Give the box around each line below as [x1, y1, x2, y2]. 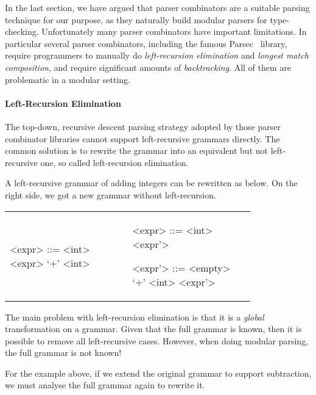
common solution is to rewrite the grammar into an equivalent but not [5, 144, 268, 157]
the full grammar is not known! [5, 346, 122, 359]
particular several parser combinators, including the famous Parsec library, [5, 37, 287, 49]
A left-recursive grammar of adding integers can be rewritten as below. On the [5, 176, 298, 189]
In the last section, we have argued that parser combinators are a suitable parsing [5, 1, 310, 13]
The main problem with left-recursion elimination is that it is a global [5, 310, 264, 323]
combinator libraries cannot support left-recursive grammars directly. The [5, 132, 280, 145]
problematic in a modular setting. [5, 73, 130, 85]
